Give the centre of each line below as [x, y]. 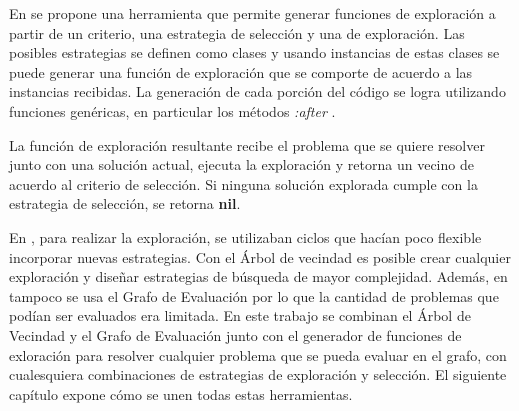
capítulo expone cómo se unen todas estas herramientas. [181, 393]
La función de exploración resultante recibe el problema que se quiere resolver [247, 144]
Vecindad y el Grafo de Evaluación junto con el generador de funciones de [235, 334]
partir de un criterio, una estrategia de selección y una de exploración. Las [237, 32]
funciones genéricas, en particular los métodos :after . [172, 110]
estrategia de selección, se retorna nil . [125, 203]
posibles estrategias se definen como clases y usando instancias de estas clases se [254, 52]
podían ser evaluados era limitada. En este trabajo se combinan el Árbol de [240, 315]
